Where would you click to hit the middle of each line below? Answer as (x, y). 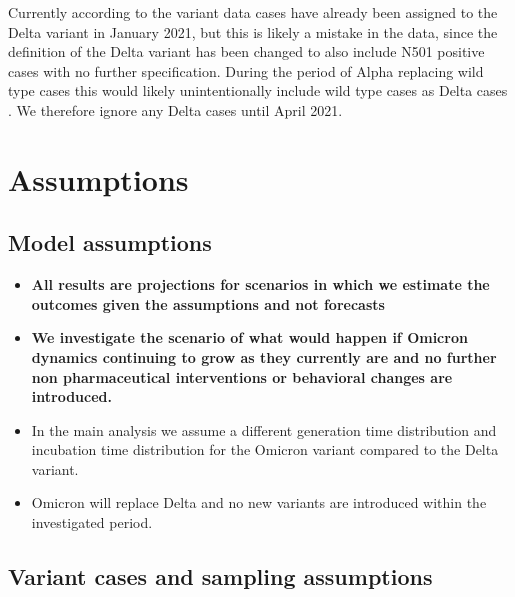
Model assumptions (110, 242)
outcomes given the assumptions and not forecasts (208, 303)
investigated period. (92, 522)
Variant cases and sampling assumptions (220, 576)
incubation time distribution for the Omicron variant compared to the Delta (265, 449)
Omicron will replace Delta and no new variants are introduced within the (259, 502)
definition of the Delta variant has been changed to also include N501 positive (246, 51)
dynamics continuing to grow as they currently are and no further (264, 356)
